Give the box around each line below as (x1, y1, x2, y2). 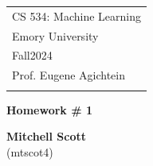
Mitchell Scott (6, 128, 87, 145)
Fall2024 (12, 47, 53, 64)
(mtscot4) (6, 143, 53, 160)
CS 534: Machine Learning (12, 7, 142, 24)
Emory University (12, 27, 99, 44)
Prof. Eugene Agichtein (12, 67, 126, 83)
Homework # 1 (6, 101, 92, 118)
